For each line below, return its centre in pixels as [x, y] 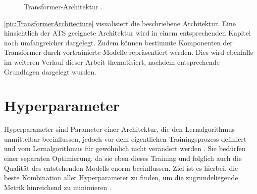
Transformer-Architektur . [63, 6]
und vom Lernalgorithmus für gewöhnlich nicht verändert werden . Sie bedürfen [125, 148]
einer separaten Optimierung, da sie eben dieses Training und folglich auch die [123, 158]
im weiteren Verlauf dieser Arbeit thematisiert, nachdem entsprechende [112, 61]
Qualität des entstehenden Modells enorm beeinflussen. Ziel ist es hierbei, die [121, 168]
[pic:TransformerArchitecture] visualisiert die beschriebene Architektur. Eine [120, 23]
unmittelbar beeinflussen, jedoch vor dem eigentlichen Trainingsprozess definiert [125, 138]
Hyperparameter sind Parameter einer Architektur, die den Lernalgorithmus [120, 129]
